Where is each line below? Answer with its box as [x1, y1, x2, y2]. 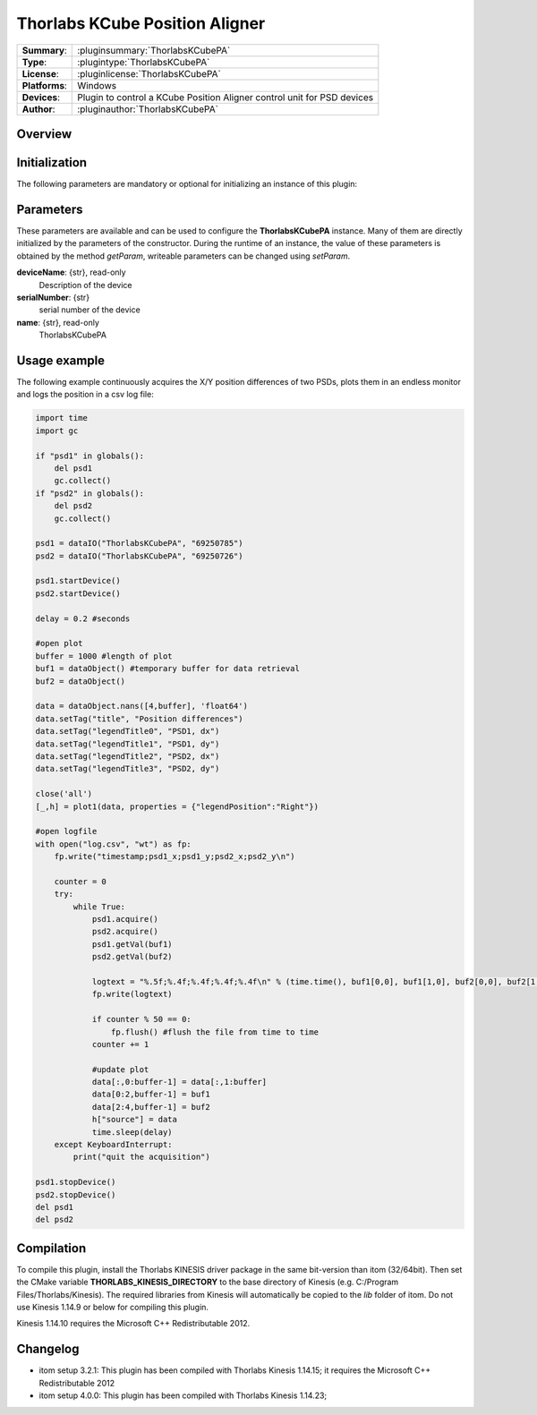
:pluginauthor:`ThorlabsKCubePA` [77, 103, 219, 115]
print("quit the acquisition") [72, 1152, 210, 1163]
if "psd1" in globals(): [35, 450, 145, 461]
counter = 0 [54, 876, 107, 886]
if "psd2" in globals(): [35, 488, 145, 499]
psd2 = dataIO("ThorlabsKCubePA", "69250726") [35, 550, 243, 561]
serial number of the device [38, 304, 141, 315]
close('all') [35, 788, 93, 799]
